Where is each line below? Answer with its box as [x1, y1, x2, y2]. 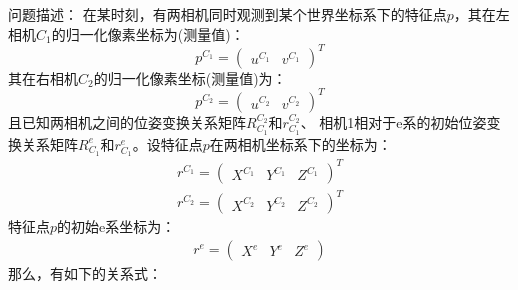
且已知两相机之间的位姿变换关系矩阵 [8, 111, 246, 132]
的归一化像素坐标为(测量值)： [51, 23, 245, 44]
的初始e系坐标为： [57, 216, 176, 237]
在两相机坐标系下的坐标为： [209, 133, 392, 154]
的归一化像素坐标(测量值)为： [93, 67, 287, 88]
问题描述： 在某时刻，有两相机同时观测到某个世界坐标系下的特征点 [8, 4, 447, 25]
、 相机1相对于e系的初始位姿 [300, 111, 487, 132]
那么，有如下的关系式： [8, 263, 162, 284]
